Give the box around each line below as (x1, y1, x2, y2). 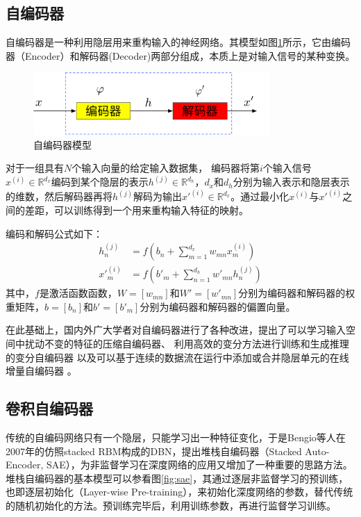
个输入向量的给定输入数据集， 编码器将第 (72, 161, 260, 175)
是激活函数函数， (39, 286, 117, 300)
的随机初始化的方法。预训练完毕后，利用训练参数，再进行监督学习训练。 (6, 498, 336, 512)
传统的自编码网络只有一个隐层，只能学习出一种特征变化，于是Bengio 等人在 (6, 429, 346, 444)
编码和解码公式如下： (6, 226, 103, 240)
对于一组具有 (6, 161, 64, 175)
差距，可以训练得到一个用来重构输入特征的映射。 (24, 202, 249, 217)
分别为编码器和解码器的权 (238, 286, 355, 300)
